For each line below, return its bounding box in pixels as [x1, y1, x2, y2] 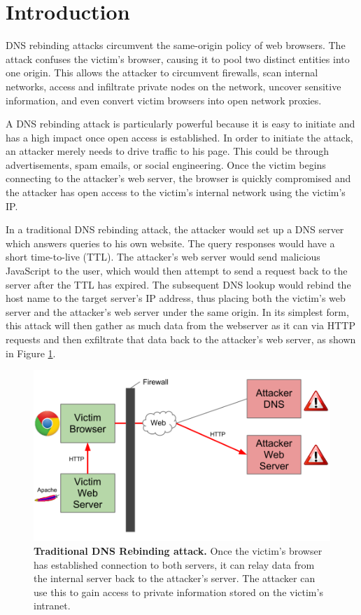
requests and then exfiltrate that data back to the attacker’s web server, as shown [6, 332, 356, 346]
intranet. [34, 598, 71, 613]
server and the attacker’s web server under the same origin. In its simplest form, [6, 304, 349, 319]
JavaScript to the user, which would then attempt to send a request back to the [6, 263, 348, 278]
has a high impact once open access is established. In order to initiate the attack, [6, 130, 353, 144]
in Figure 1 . [6, 345, 56, 360]
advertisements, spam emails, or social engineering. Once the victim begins [6, 157, 326, 172]
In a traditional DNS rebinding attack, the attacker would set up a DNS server [6, 222, 344, 237]
